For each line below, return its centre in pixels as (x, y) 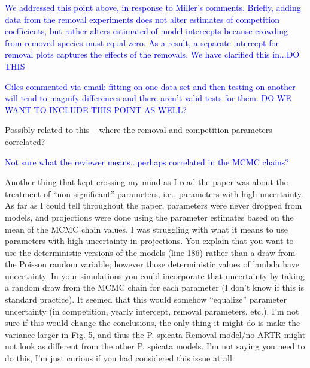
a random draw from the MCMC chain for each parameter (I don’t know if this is (155, 287)
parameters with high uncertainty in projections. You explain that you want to (149, 241)
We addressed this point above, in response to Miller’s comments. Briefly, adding (153, 7)
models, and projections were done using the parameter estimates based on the (149, 217)
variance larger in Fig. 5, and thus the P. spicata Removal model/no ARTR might (155, 334)
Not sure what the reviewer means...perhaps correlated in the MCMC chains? (147, 162)
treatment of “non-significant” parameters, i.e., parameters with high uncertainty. (154, 193)
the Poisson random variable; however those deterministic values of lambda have (152, 264)
